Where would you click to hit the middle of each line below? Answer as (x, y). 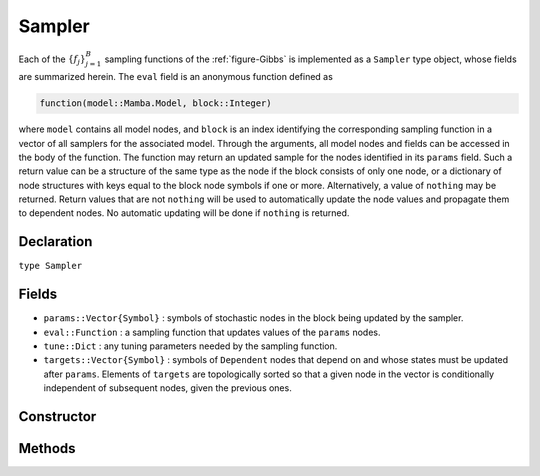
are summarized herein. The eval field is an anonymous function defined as (176, 77)
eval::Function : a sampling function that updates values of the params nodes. (212, 332)
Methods (47, 448)
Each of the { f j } (52, 60)
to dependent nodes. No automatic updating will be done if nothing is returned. (184, 213)
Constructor (57, 416)
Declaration (55, 241)
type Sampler (50, 266)
